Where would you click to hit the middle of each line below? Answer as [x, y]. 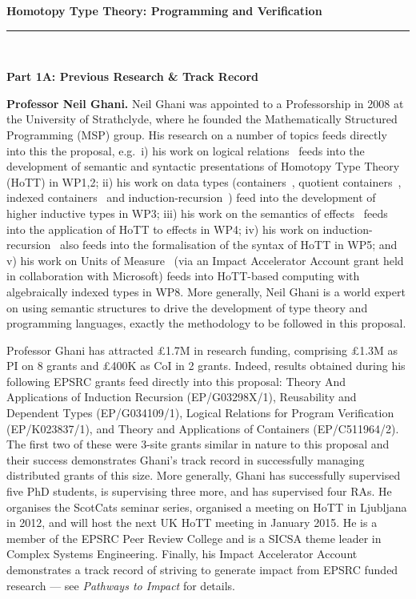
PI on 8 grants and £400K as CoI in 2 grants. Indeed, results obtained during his [206, 366]
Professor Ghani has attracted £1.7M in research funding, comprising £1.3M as [202, 350]
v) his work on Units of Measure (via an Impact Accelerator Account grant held [205, 260]
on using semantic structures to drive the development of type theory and [187, 307]
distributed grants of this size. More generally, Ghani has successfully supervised [204, 475]
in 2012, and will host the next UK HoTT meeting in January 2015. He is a [192, 523]
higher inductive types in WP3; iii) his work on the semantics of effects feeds [197, 213]
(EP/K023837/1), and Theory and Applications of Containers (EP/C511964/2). [203, 428]
